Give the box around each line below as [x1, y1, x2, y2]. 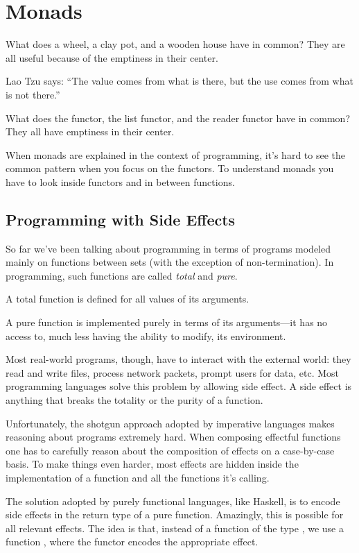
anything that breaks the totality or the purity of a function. [6, 393, 263, 407]
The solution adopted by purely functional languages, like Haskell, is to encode [6, 493, 340, 508]
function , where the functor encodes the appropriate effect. [6, 534, 259, 549]
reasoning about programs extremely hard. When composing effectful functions [6, 429, 341, 444]
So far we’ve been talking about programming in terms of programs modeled [6, 241, 331, 255]
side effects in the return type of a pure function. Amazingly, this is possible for [6, 507, 344, 522]
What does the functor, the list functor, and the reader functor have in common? [6, 110, 350, 125]
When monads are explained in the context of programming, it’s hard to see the [6, 147, 345, 162]
